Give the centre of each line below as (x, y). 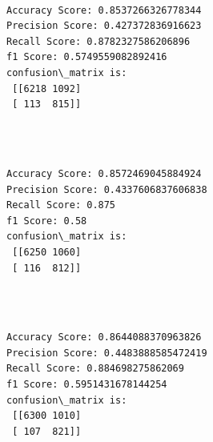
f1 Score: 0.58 (47, 221)
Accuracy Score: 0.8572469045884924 (104, 173)
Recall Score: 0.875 (61, 205)
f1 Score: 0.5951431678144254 (87, 385)
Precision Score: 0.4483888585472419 (107, 353)
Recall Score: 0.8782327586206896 (98, 41)
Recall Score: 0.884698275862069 (95, 369)
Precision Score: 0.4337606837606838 (107, 189)
